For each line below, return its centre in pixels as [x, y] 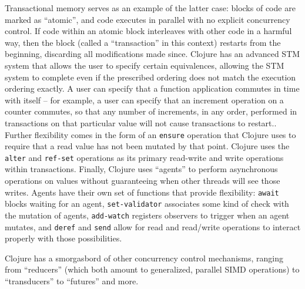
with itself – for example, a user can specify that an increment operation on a [144, 100]
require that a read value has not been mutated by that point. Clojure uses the [147, 146]
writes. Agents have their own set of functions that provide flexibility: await [142, 192]
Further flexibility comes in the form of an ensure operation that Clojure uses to [150, 134]
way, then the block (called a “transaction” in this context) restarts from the [143, 42]
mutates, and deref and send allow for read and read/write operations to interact [153, 226]
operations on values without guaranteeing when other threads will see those [143, 181]
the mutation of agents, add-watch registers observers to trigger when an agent [147, 215]
